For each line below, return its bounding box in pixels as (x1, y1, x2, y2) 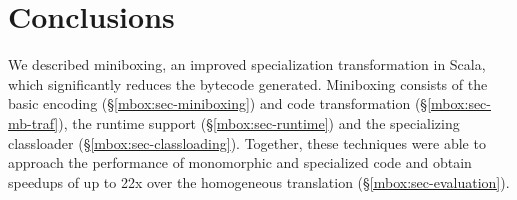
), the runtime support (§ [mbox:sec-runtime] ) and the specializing (58, 112, 460, 133)
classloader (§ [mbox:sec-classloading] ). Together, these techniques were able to (8, 132, 486, 153)
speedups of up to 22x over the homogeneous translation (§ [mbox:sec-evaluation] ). (8, 171, 510, 192)
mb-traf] (8, 112, 59, 133)
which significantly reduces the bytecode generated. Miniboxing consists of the (8, 73, 488, 94)
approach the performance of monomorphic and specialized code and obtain (8, 152, 472, 173)
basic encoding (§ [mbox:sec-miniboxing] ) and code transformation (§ (8, 93, 428, 114)
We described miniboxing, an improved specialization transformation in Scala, (8, 54, 486, 75)
